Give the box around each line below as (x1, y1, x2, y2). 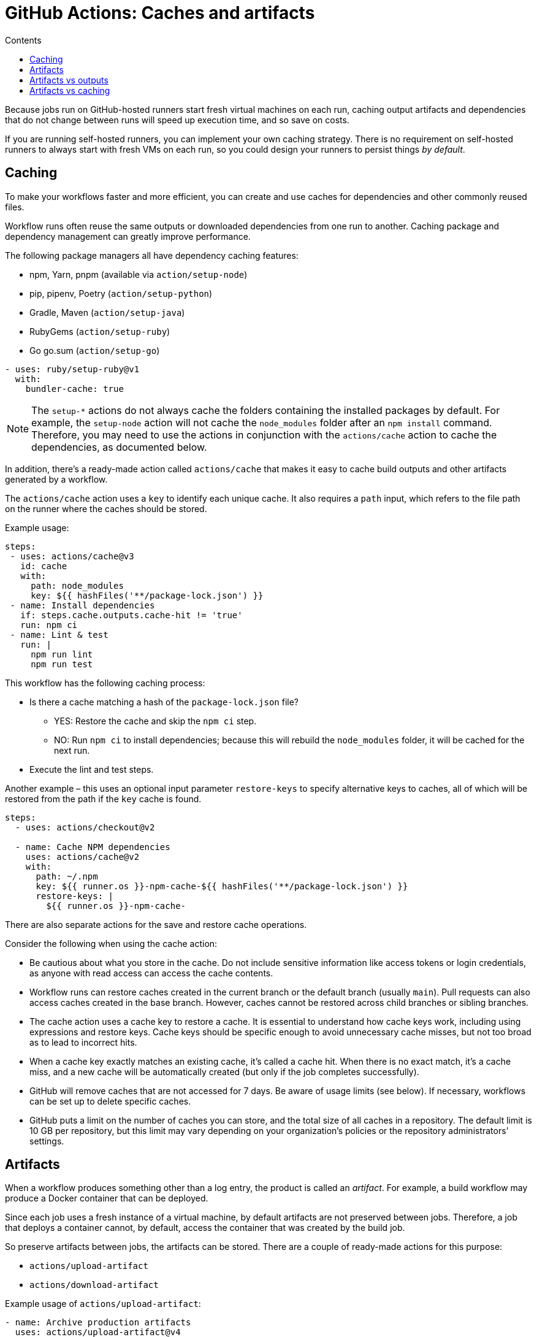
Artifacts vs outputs (29, 74, 109, 85)
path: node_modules (31, 580, 124, 591)
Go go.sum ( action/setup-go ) (29, 345, 160, 356)
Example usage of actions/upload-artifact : (5, 1298, 201, 1309)
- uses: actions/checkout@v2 (15, 822, 155, 832)
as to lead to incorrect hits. (29, 1036, 137, 1048)
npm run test (31, 659, 93, 669)
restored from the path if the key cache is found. (5, 793, 202, 804)
